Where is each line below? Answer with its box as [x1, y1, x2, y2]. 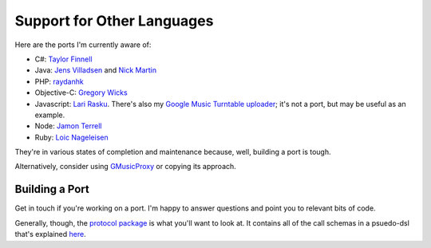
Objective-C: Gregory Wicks [34, 88, 128, 97]
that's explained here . [14, 230, 87, 239]
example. [34, 110, 65, 120]
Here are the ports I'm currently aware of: [14, 40, 152, 49]
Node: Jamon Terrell [34, 121, 102, 131]
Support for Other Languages [14, 12, 214, 30]
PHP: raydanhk [34, 77, 84, 86]
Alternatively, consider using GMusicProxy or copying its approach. [14, 162, 237, 171]
